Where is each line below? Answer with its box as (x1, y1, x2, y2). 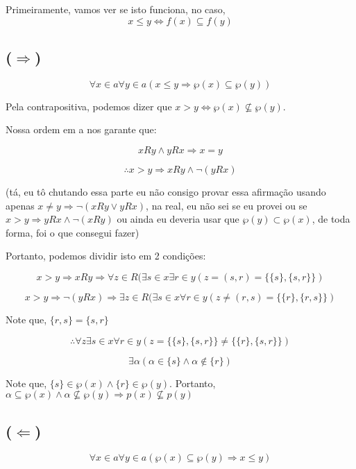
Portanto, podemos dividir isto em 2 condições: (6, 248, 206, 263)
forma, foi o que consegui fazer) (6, 225, 139, 239)
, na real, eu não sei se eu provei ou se (146, 198, 307, 212)
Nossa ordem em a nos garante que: (6, 122, 157, 137)
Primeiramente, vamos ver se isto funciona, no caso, (6, 2, 226, 16)
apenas (6, 198, 35, 212)
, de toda (312, 212, 350, 226)
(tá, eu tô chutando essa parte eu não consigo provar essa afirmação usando (6, 184, 326, 198)
